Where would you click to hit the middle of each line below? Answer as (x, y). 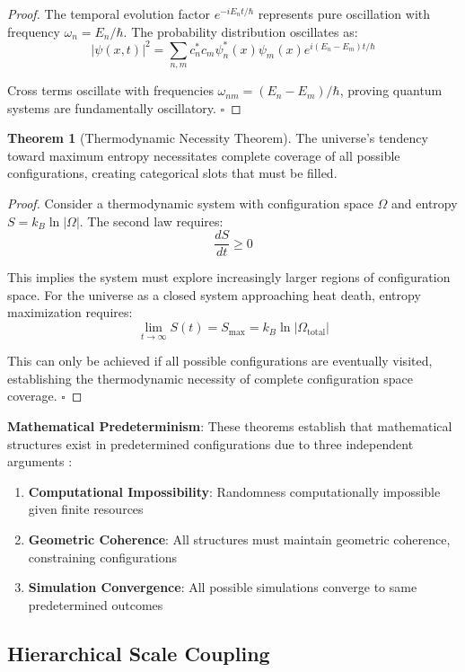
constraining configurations (102, 557)
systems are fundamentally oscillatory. (112, 107)
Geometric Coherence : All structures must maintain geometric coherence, (239, 539)
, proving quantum (391, 90)
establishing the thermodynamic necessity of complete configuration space (210, 378)
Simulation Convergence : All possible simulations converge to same (223, 587)
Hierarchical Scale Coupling (139, 653)
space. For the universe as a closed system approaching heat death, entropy (214, 294)
